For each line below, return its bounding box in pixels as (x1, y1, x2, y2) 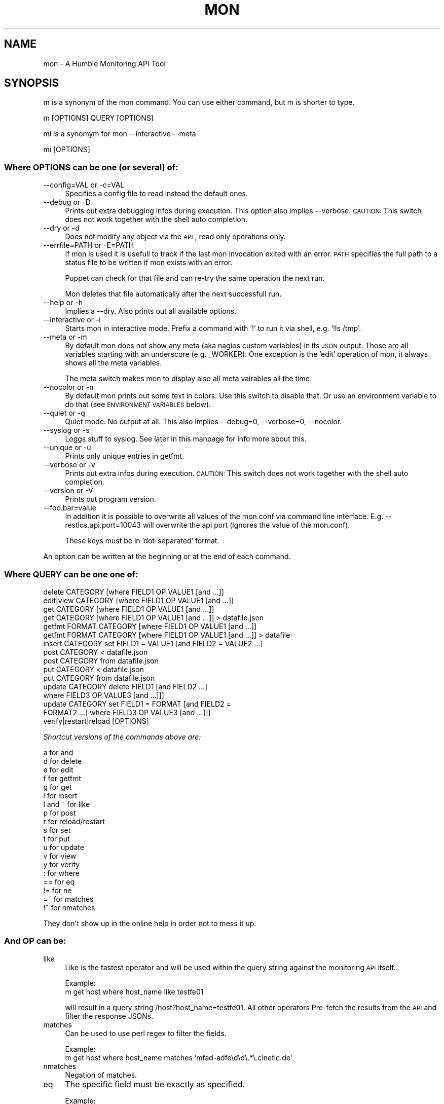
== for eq (43, 877, 75, 886)
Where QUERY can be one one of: (4, 569, 138, 579)
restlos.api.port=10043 (65, 521, 141, 530)
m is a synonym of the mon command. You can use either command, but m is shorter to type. (43, 98, 355, 107)
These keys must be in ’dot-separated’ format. (65, 536, 219, 545)
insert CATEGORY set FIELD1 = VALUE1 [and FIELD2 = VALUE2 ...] (43, 639, 263, 648)
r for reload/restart (43, 817, 105, 826)
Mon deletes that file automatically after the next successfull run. (65, 289, 282, 299)
